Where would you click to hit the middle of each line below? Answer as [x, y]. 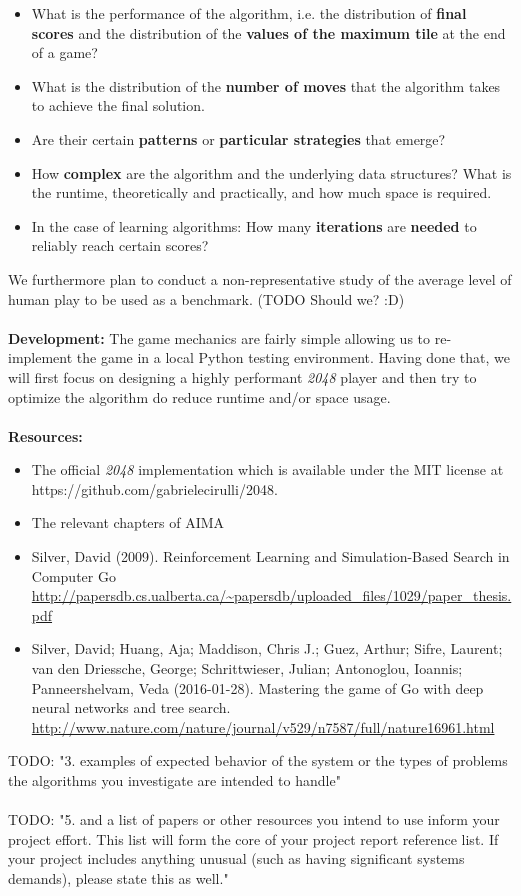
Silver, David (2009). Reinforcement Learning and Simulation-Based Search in [270, 556]
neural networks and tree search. [131, 707]
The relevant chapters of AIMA [128, 522]
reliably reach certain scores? [120, 245]
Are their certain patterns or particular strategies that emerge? [238, 138]
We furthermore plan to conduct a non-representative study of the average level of [260, 278]
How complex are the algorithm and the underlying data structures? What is [271, 172]
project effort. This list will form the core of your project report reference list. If [253, 838]
